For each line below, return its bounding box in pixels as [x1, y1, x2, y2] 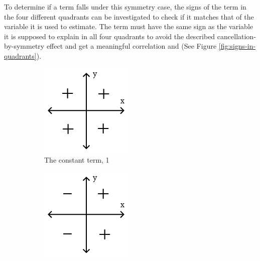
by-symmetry [4, 41, 45, 51]
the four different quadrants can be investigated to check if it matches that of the [4, 11, 254, 22]
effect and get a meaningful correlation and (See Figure [46, 41, 217, 51]
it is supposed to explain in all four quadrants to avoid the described [4, 31, 215, 41]
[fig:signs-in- [218, 41, 256, 51]
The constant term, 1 [44, 155, 109, 165]
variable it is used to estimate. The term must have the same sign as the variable [4, 21, 253, 32]
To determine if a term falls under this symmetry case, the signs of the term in [4, 2, 246, 12]
